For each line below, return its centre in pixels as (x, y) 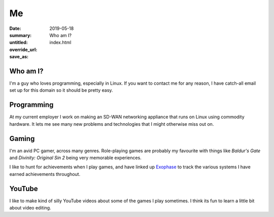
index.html (60, 43)
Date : (15, 28)
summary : (21, 35)
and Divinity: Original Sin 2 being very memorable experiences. (75, 158)
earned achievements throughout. (45, 174)
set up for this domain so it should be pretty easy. (61, 90)
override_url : (23, 49)
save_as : (19, 57)
